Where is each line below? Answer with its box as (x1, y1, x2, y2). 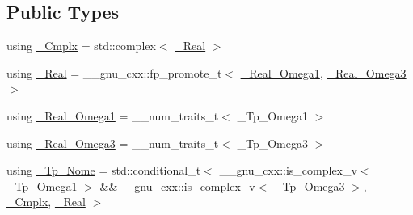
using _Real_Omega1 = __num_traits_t (6, 107, 219, 124)
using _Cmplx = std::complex (6, 37, 156, 54)
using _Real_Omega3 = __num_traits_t (6, 134, 219, 151)
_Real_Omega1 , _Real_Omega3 (240, 64, 407, 81)
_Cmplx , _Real (6, 193, 86, 210)
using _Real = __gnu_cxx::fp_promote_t (6, 64, 222, 81)
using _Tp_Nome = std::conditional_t (6, 162, 201, 179)
